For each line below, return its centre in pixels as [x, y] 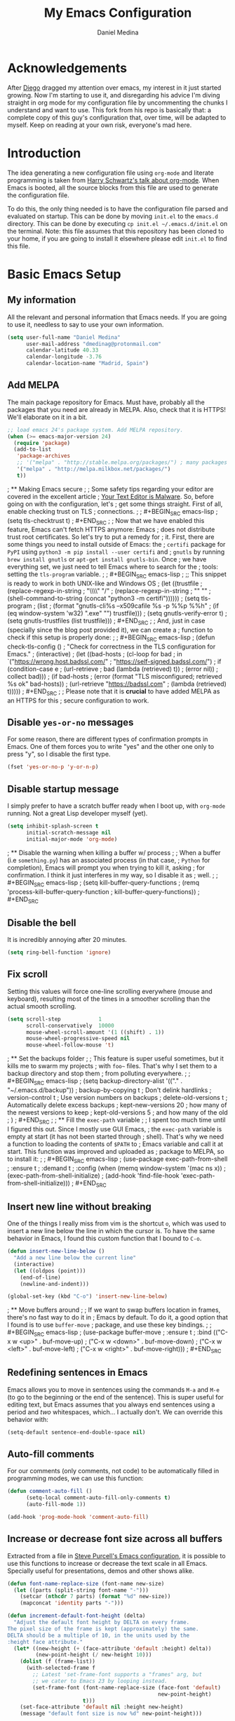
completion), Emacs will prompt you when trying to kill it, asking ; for [106, 868]
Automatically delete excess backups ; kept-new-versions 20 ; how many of [117, 1105]
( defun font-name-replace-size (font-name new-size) [86, 1583]
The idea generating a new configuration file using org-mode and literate [110, 173]
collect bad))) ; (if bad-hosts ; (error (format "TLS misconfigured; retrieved [115, 676]
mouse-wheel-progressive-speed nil [78, 1039]
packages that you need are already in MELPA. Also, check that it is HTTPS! [116, 409]
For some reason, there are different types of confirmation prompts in [108, 739]
